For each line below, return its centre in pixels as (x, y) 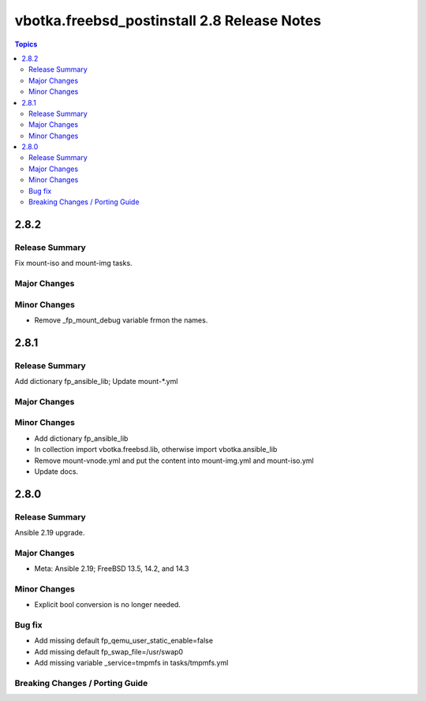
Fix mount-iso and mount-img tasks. (74, 263)
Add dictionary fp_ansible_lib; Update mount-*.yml (96, 382)
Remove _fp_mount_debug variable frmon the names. (121, 320)
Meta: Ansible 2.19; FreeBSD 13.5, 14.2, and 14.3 (112, 569)
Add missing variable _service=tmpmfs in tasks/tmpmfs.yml (131, 663)
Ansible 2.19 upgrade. (50, 533)
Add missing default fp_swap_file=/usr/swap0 (109, 651)
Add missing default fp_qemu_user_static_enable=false (123, 641)
